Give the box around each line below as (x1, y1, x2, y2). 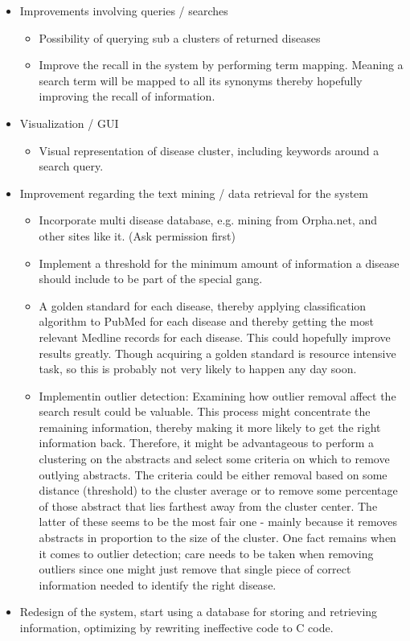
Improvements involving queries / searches (19, 2, 228, 18)
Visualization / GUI (19, 114, 119, 131)
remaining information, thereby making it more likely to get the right (39, 418, 381, 435)
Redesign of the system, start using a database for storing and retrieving (19, 603, 378, 620)
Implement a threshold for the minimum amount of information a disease (39, 254, 400, 271)
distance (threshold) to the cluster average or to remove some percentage (39, 482, 398, 499)
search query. (39, 158, 104, 175)
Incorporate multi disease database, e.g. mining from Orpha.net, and (39, 212, 378, 228)
